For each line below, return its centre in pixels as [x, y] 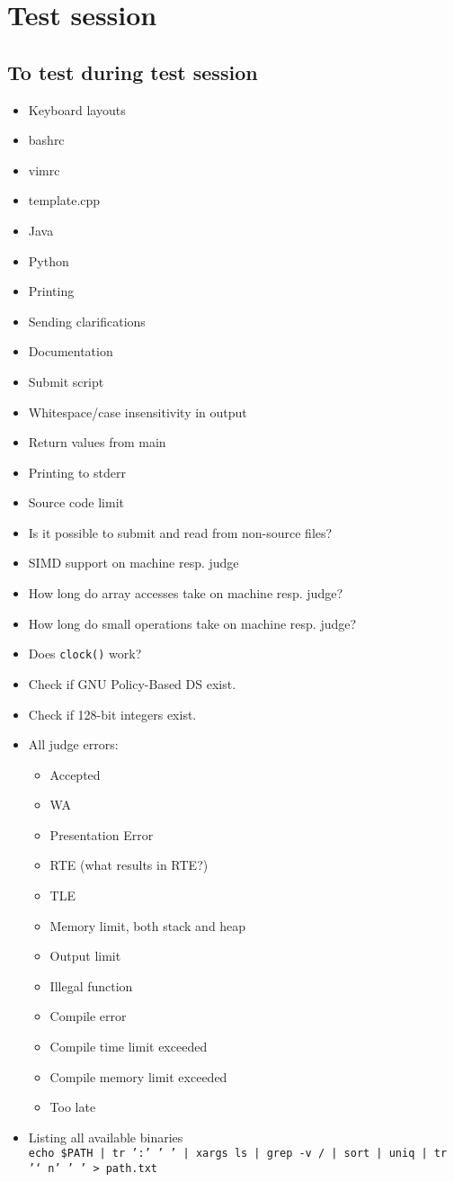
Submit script [66, 381]
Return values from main [97, 442]
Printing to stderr [77, 472]
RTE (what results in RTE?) [129, 865]
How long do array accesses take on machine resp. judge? [185, 593]
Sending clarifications [87, 321]
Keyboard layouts [77, 109]
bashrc [46, 140]
